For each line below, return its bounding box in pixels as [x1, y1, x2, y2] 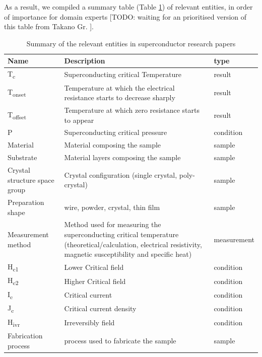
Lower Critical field [64, 262, 124, 272]
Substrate [8, 152, 37, 163]
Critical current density [64, 303, 137, 314]
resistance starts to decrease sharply [64, 92, 175, 103]
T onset [8, 87, 26, 98]
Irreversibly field [64, 317, 115, 327]
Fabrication [8, 330, 43, 340]
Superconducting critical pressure [64, 127, 167, 137]
